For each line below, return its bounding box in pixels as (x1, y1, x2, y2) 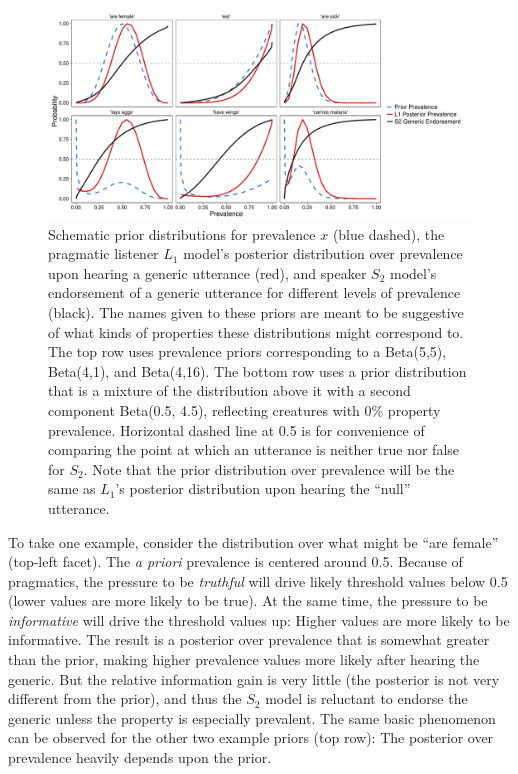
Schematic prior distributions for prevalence (48, 223, 316, 244)
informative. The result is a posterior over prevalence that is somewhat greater (8, 629, 490, 650)
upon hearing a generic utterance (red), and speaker (48, 262, 367, 283)
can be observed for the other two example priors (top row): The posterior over (8, 727, 494, 748)
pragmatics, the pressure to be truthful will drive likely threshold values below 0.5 (8, 570, 508, 591)
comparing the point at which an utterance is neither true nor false (48, 439, 460, 460)
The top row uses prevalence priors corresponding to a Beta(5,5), (48, 341, 447, 362)
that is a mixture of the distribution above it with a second (48, 380, 411, 401)
